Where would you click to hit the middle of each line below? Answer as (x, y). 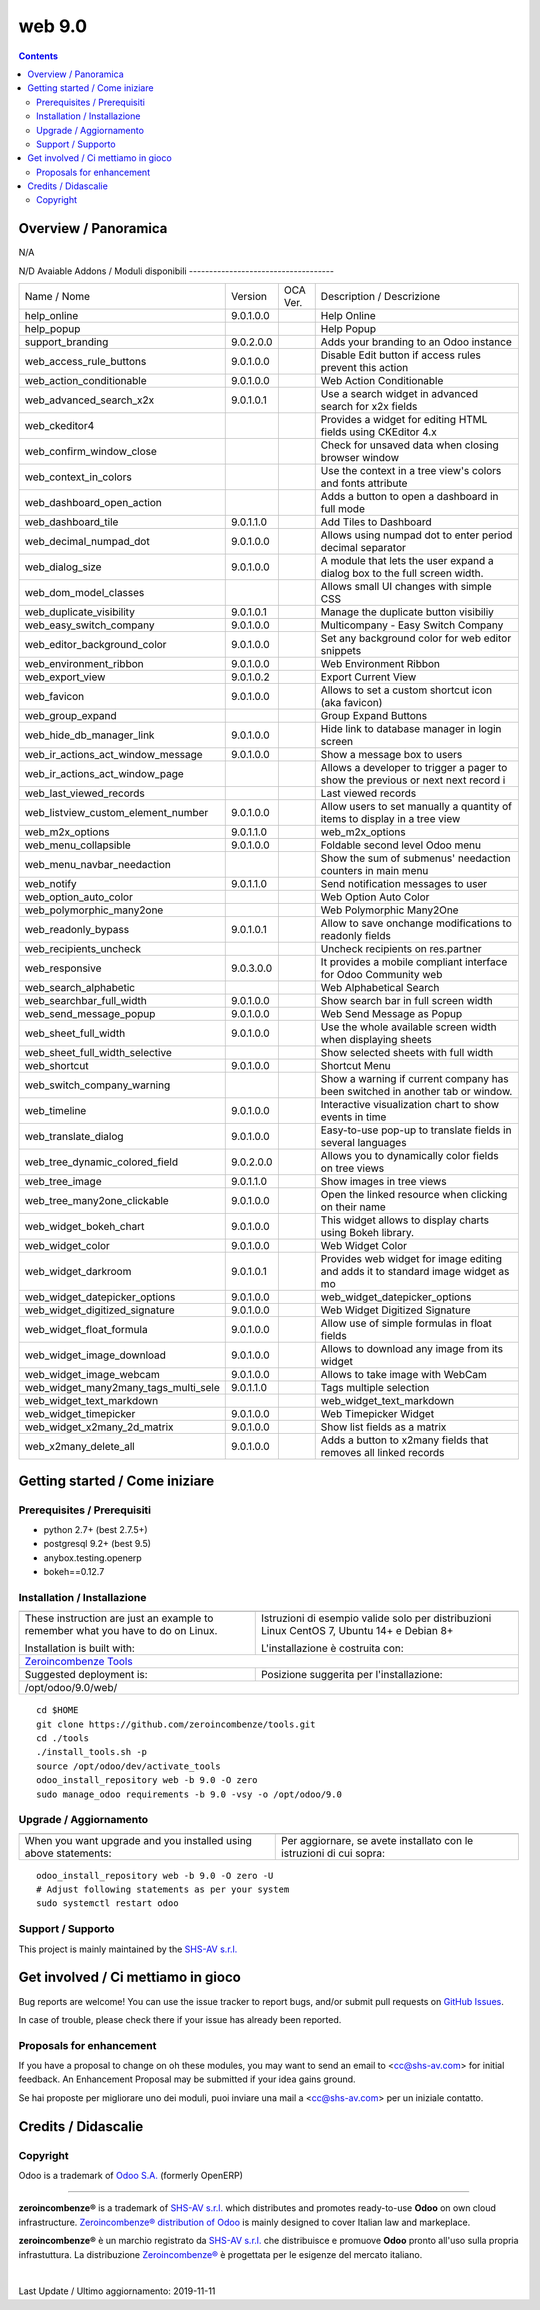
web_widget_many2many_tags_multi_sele (122, 1388)
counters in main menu (374, 871)
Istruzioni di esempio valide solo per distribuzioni (376, 1618)
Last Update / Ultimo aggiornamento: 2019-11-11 (117, 2291)
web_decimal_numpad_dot (87, 542)
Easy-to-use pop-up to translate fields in (416, 1130)
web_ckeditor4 (59, 426)
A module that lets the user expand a (407, 561)
